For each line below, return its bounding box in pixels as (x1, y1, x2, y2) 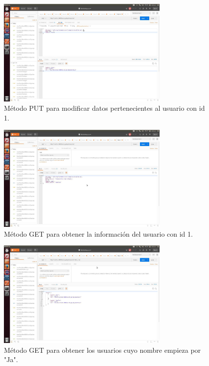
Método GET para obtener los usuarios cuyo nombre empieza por (4, 344, 201, 355)
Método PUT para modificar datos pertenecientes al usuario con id (4, 103, 205, 113)
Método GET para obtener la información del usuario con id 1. (4, 228, 193, 239)
